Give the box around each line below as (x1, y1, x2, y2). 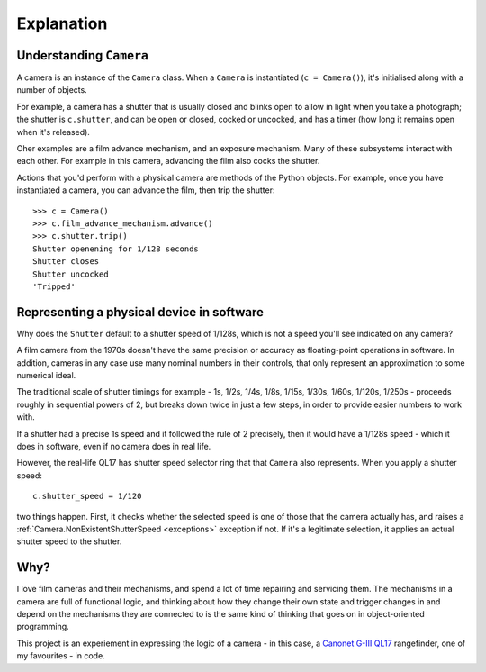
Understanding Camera (16, 48, 148, 63)
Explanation (16, 14, 108, 33)
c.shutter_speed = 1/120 (32, 491, 142, 502)
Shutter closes (32, 257, 100, 267)
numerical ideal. (16, 370, 76, 380)
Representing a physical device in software (16, 304, 265, 320)
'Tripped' (32, 281, 76, 292)
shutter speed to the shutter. (16, 536, 122, 547)
